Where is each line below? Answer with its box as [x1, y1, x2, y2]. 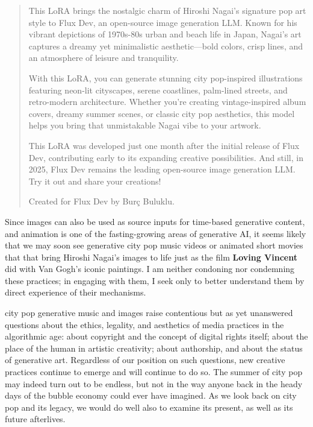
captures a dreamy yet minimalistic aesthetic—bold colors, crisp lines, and [28, 39, 303, 52]
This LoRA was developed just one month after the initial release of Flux [28, 139, 300, 151]
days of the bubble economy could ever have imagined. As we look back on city [5, 389, 297, 402]
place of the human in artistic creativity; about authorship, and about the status [5, 341, 303, 354]
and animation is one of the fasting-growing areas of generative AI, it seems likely [5, 227, 306, 239]
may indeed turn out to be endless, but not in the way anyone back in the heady [5, 377, 303, 390]
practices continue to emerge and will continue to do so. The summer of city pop [5, 365, 303, 378]
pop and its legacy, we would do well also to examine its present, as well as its [5, 400, 293, 413]
